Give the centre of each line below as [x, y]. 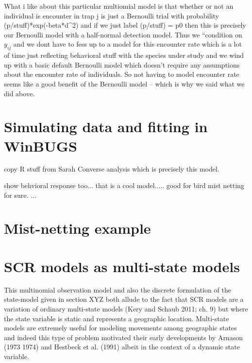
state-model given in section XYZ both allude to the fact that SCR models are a [124, 299]
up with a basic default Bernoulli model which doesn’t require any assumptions [122, 64]
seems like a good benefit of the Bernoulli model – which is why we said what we [124, 83]
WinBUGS [41, 146]
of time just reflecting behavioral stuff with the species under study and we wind [124, 55]
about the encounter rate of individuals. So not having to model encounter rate [122, 74]
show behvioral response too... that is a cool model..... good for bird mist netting [124, 185]
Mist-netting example [77, 228]
